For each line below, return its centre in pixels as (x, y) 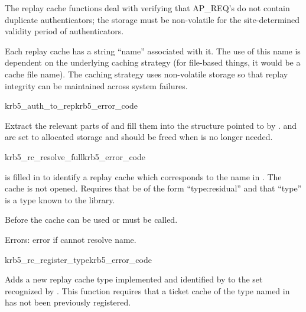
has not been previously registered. (68, 302)
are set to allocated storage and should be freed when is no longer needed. (139, 137)
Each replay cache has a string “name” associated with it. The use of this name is (153, 51)
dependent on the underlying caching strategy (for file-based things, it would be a (153, 62)
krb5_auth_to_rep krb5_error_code (71, 105)
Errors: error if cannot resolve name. (71, 239)
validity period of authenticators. (64, 31)
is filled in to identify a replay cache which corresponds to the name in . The (143, 176)
